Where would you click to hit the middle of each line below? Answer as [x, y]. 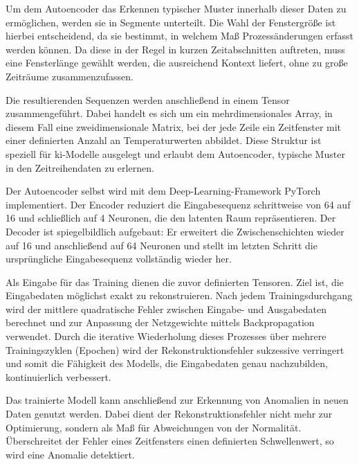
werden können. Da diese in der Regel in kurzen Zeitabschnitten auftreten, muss [175, 49]
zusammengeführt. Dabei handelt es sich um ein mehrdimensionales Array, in [169, 113]
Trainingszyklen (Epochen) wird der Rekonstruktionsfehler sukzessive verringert [175, 349]
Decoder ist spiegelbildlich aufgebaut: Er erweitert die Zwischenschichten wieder [175, 231]
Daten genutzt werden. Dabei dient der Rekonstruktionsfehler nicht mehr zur [169, 414]
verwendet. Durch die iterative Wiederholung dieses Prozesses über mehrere [166, 336]
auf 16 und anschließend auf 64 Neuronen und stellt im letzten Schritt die [162, 245]
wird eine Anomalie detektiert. [70, 454]
